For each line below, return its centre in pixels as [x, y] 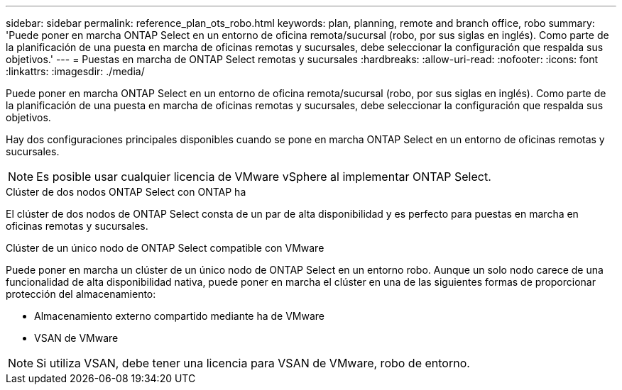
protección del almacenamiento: [81, 294]
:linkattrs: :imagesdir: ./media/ [75, 71]
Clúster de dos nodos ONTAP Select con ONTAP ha [126, 192]
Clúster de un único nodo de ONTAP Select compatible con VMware [165, 248]
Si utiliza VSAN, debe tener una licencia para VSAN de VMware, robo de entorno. [253, 363]
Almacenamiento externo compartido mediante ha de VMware [180, 316]
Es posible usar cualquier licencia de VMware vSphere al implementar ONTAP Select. [264, 177]
